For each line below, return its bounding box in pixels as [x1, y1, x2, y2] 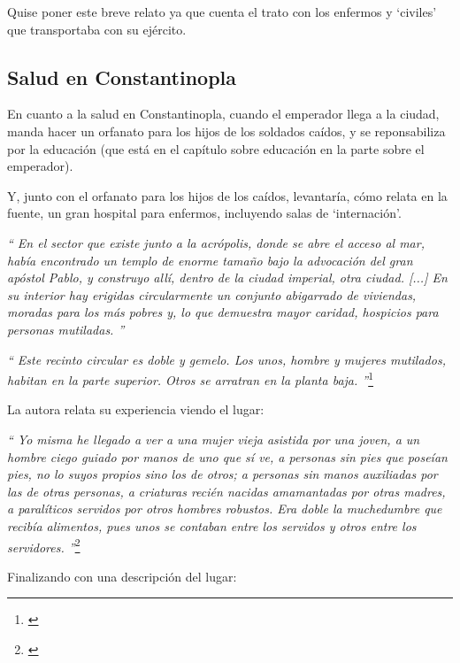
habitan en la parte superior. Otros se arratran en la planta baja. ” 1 [7, 368, 374, 389]
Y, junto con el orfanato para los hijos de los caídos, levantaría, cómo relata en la [7, 186, 448, 204]
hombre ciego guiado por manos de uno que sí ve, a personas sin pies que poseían [7, 447, 448, 466]
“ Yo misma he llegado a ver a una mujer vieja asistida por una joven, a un [7, 429, 420, 448]
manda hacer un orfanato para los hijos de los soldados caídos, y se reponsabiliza [7, 121, 446, 140]
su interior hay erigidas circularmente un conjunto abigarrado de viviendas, [7, 285, 417, 304]
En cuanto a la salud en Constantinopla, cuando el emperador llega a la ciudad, [7, 104, 440, 123]
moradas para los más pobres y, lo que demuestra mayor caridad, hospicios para [7, 303, 439, 321]
